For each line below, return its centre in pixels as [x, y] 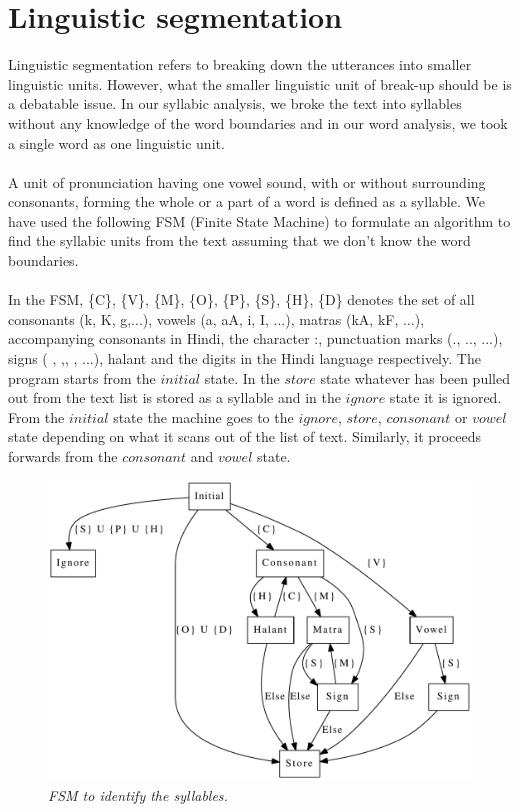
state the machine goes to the [203, 416]
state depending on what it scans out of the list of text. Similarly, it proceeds [244, 436]
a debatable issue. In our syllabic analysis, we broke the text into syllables [235, 103]
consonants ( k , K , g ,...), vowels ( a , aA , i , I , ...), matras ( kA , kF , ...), [216, 318]
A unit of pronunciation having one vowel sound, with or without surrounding [247, 181]
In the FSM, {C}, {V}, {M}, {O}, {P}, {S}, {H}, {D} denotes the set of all [241, 299]
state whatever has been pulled [415, 377]
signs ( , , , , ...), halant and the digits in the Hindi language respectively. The [244, 358]
